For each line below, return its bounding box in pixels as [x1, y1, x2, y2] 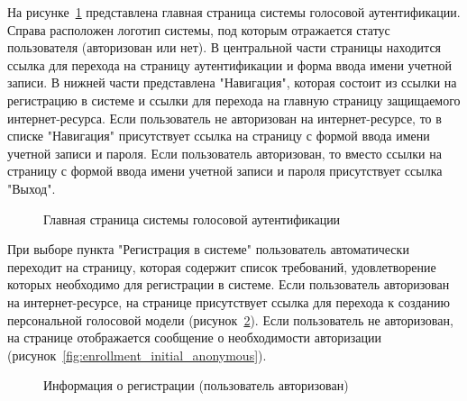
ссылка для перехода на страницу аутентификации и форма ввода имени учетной [7, 55, 452, 74]
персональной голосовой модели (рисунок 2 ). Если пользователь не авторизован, [7, 310, 453, 329]
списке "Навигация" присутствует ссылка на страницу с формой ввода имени [7, 126, 430, 145]
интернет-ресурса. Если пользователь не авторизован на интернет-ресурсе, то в [7, 108, 442, 127]
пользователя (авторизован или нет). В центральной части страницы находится [7, 38, 442, 57]
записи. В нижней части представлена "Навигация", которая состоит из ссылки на [7, 73, 457, 92]
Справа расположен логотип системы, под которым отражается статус [7, 20, 390, 39]
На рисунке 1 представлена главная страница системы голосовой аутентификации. [7, 3, 461, 21]
